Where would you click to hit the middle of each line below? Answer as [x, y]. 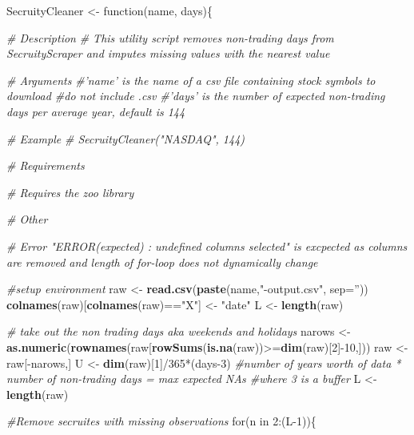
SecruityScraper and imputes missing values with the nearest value [168, 53]
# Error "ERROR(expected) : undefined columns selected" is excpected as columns [207, 246]
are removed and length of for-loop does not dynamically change [162, 262]
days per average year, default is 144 [96, 111]
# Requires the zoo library [70, 192]
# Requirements [46, 165]
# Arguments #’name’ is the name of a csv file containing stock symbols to [191, 80]
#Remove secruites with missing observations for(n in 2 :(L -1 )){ [161, 421]
